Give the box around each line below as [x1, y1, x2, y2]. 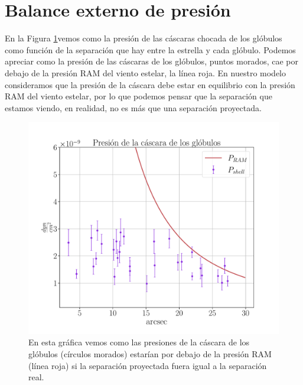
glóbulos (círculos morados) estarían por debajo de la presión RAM [28, 348, 272, 360]
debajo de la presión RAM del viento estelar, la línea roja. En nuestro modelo [5, 66, 286, 79]
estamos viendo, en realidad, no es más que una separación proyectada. [5, 101, 262, 114]
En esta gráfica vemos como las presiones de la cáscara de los [28, 336, 250, 348]
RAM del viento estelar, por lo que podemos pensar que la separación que [5, 90, 272, 102]
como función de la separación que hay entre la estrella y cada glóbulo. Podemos [5, 43, 296, 56]
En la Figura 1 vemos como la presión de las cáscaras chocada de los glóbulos [5, 32, 282, 44]
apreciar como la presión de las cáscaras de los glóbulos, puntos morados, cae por [5, 55, 299, 67]
